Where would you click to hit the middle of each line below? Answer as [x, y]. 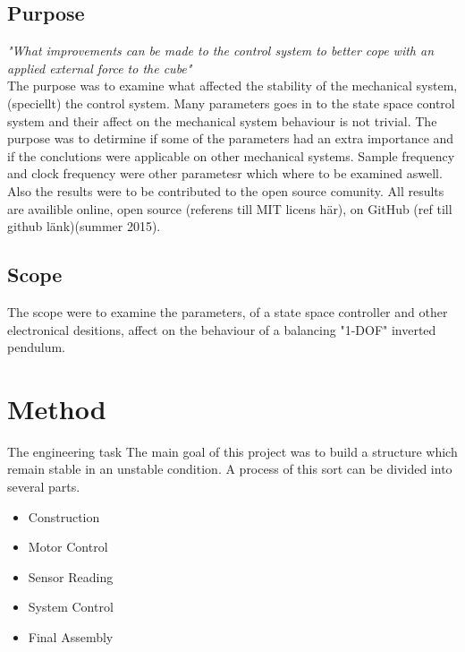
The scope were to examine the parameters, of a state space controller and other [228, 311]
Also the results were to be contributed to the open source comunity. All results [226, 190]
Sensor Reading [71, 576]
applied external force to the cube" [100, 68]
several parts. [44, 487]
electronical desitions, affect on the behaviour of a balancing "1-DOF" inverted [222, 329]
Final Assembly [71, 637]
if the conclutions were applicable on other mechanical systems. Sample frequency [231, 155]
